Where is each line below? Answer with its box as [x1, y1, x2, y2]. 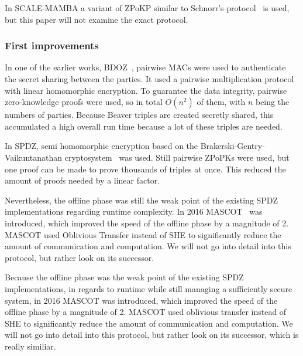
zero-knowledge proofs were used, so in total [5, 96, 163, 108]
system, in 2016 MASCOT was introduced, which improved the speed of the [5, 294, 278, 306]
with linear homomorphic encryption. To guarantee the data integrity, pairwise [5, 84, 287, 96]
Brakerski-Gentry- [200, 140, 265, 152]
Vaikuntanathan [5, 151, 63, 163]
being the [255, 96, 290, 108]
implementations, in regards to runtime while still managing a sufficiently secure [5, 282, 292, 294]
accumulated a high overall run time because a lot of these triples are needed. [5, 120, 283, 132]
